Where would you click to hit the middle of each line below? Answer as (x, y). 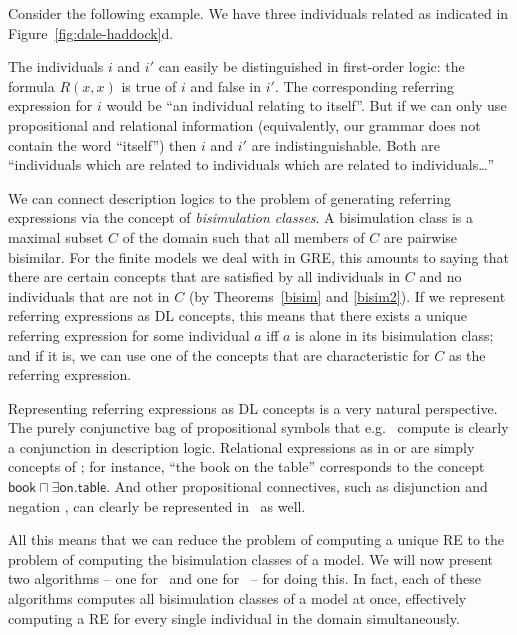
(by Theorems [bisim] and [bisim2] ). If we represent (347, 295)
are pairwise (420, 236)
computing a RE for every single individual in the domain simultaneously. (234, 617)
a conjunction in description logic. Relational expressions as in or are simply (241, 446)
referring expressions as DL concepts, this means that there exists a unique (237, 315)
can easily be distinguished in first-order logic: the (311, 66)
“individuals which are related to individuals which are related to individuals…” (251, 164)
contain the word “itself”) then (102, 144)
